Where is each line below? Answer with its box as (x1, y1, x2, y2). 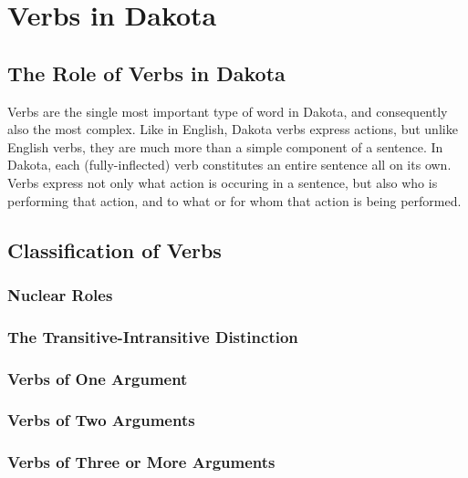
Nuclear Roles (7, 283, 113, 306)
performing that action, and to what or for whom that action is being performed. (7, 191, 462, 210)
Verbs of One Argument (7, 367, 188, 390)
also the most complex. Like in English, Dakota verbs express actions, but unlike (7, 119, 458, 139)
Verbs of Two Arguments (7, 409, 195, 431)
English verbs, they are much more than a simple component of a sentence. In (7, 137, 443, 156)
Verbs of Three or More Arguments (7, 451, 276, 473)
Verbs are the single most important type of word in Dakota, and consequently (7, 101, 448, 120)
